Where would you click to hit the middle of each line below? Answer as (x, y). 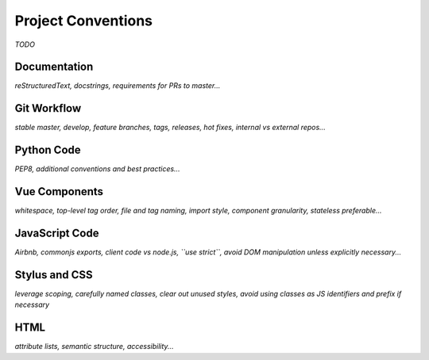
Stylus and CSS (54, 275)
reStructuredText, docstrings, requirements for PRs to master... (118, 86)
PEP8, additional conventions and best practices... (97, 169)
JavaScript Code (57, 233)
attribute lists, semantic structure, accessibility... (94, 347)
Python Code (48, 150)
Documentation (54, 67)
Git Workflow (48, 108)
